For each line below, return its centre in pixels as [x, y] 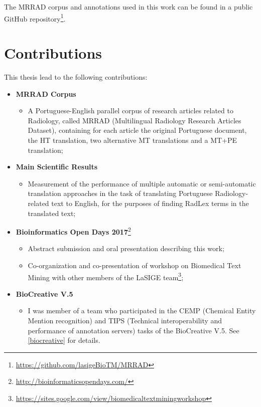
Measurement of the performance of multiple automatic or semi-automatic [142, 183]
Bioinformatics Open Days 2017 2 [73, 231]
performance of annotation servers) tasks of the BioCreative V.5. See [134, 330]
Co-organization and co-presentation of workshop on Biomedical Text [135, 265]
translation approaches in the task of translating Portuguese [120, 193]
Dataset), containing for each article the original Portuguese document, [137, 130]
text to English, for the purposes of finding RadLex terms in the [150, 203]
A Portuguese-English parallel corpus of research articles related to [130, 111]
